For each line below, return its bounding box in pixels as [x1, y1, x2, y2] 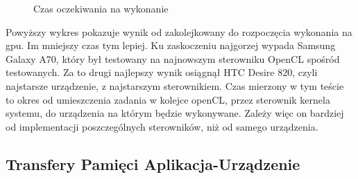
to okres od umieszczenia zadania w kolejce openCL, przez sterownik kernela [6, 92, 330, 106]
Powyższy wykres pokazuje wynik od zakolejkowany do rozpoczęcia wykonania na [6, 24, 352, 39]
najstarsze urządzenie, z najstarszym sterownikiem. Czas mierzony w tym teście [6, 78, 344, 93]
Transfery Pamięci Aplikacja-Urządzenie [6, 153, 300, 174]
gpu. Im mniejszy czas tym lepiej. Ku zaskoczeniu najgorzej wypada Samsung [6, 38, 336, 53]
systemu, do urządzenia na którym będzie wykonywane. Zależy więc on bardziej [6, 106, 344, 120]
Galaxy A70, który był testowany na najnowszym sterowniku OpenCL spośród [6, 51, 340, 66]
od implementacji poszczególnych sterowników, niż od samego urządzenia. [6, 119, 318, 133]
